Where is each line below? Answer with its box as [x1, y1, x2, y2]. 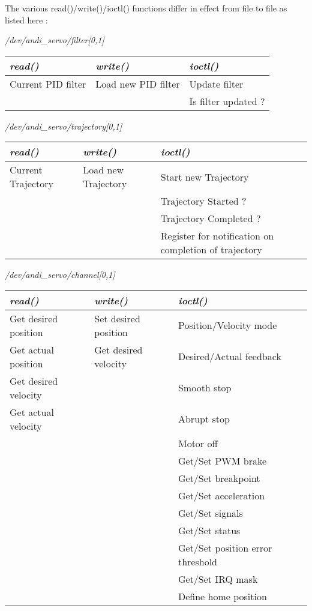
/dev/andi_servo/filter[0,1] [5, 34, 104, 46]
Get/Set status [178, 523, 241, 537]
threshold [178, 554, 218, 568]
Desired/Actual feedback [178, 349, 281, 364]
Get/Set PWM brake [178, 453, 267, 468]
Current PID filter [10, 76, 86, 91]
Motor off [178, 436, 218, 450]
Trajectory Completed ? [160, 211, 261, 226]
